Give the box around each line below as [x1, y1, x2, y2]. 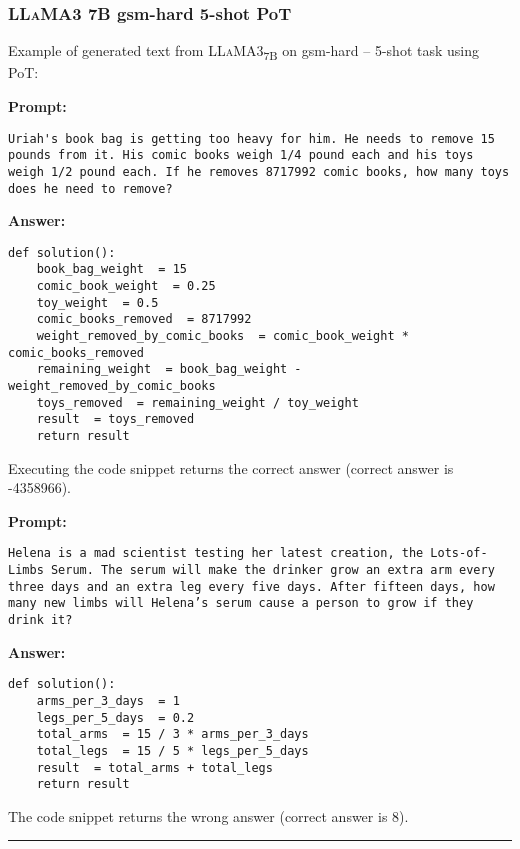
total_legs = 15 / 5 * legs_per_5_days [36, 743, 309, 758]
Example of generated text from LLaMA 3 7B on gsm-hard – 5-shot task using [8, 40, 479, 64]
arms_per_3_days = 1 [36, 693, 180, 708]
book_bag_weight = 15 [36, 262, 187, 277]
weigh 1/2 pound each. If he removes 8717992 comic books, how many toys [8, 164, 510, 179]
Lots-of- [430, 546, 488, 561]
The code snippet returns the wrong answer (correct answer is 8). [8, 805, 409, 826]
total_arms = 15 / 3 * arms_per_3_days [36, 727, 309, 742]
